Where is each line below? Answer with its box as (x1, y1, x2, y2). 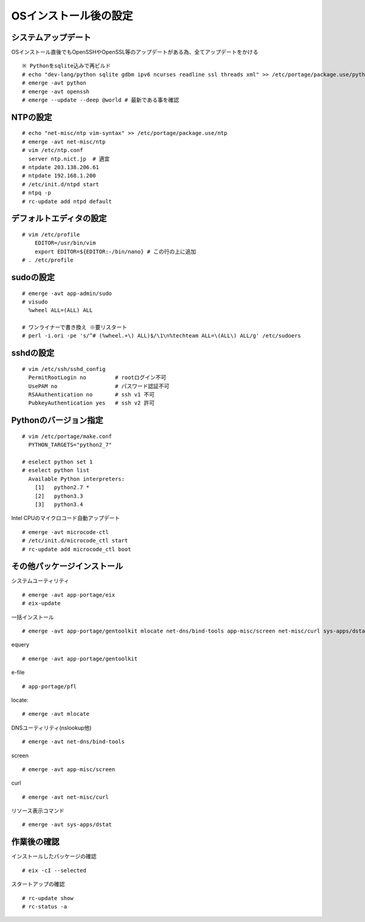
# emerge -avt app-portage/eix (22, 591, 116, 598)
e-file (11, 669, 25, 676)
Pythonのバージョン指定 (11, 415, 103, 426)
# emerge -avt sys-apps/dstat (22, 821, 113, 828)
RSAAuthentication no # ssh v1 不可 (28, 391, 155, 398)
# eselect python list (22, 467, 90, 474)
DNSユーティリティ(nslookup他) (11, 724, 92, 731)
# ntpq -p (22, 189, 51, 196)
